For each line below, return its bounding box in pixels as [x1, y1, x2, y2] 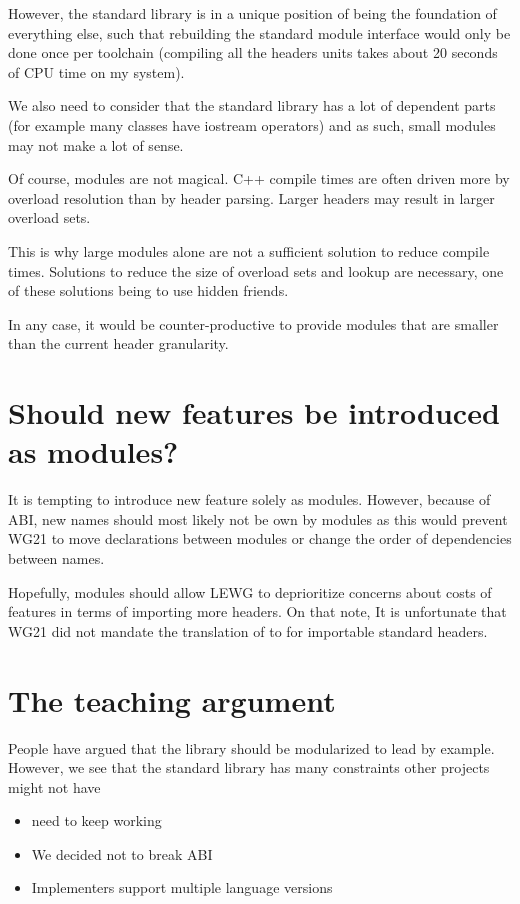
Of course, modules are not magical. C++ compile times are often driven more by [8, 168, 510, 189]
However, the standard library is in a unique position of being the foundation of [8, 3, 497, 23]
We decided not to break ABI [31, 843, 213, 864]
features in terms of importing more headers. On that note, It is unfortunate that [8, 601, 507, 622]
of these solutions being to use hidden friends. [8, 280, 289, 301]
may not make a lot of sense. [8, 134, 184, 155]
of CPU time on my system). [8, 61, 185, 82]
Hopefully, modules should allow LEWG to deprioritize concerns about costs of [8, 581, 492, 602]
